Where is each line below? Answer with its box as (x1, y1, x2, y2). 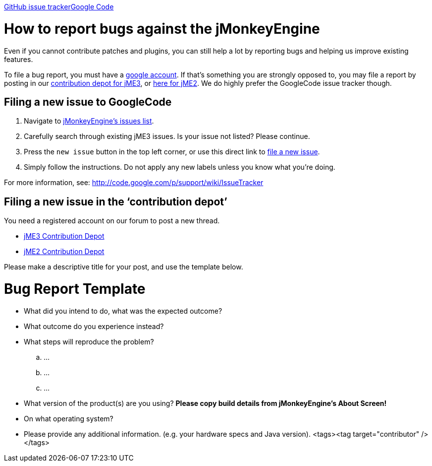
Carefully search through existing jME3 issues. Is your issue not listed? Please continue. (24, 132, 310, 141)
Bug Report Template (4, 280, 146, 297)
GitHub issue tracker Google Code (4, 2, 114, 11)
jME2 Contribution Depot (24, 247, 105, 256)
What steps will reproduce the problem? (24, 337, 154, 346)
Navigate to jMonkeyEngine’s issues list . (24, 117, 154, 126)
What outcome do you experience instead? (24, 322, 164, 331)
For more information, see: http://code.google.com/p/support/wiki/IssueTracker (4, 178, 264, 187)
